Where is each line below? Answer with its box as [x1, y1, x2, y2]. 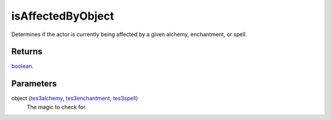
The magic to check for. [26, 103, 87, 110]
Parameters [11, 78, 57, 89]
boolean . [11, 62, 34, 70]
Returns [11, 47, 43, 57]
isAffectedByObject [11, 9, 115, 23]
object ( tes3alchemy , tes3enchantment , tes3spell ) [11, 95, 138, 102]
